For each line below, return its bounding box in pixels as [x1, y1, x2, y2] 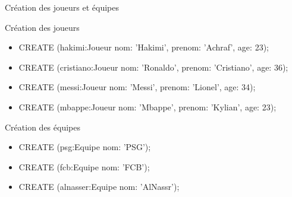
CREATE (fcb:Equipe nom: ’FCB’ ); [18, 160, 150, 173]
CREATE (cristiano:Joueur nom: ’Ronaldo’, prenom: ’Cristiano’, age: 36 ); [18, 61, 288, 73]
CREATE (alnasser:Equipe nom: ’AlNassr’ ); [18, 180, 180, 193]
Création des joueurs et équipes [5, 1, 120, 13]
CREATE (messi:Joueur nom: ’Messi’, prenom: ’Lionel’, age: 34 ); [18, 81, 256, 93]
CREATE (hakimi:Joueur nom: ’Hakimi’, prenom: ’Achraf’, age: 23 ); [18, 41, 269, 53]
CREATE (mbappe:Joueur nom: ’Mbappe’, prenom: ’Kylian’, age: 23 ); [18, 100, 277, 113]
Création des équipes [5, 120, 80, 133]
